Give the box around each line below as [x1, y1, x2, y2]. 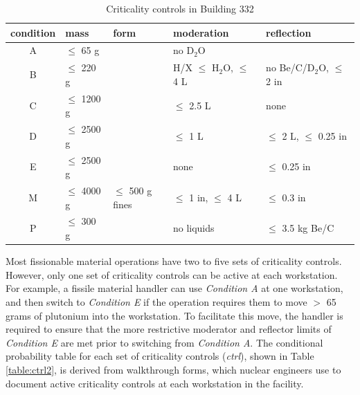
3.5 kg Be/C [282, 221, 334, 235]
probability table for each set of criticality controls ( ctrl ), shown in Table [6, 349, 314, 363]
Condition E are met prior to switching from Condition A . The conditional [6, 335, 323, 349]
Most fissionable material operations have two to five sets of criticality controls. [6, 254, 342, 268]
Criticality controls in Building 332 [106, 1, 254, 15]
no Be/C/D [266, 60, 315, 75]
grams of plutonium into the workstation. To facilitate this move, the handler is [6, 308, 343, 322]
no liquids [172, 221, 215, 235]
